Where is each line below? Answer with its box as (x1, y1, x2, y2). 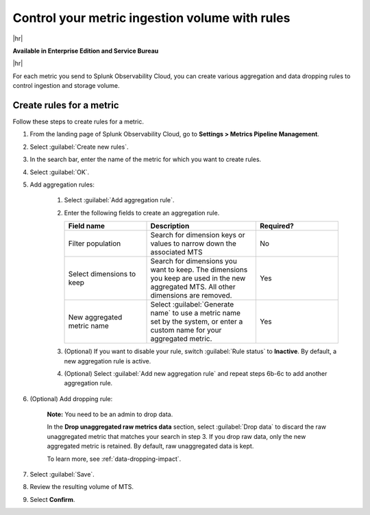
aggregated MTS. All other (150, 282, 236, 291)
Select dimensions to (68, 270, 136, 279)
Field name (68, 221, 106, 231)
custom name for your (150, 326, 222, 335)
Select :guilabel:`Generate (150, 300, 234, 309)
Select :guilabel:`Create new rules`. (29, 143, 129, 151)
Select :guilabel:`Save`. (29, 470, 95, 479)
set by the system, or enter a (150, 317, 243, 326)
